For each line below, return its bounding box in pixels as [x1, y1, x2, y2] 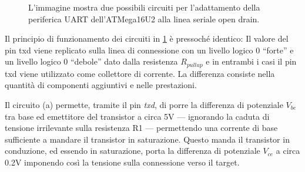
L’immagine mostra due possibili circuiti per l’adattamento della [28, 1, 260, 13]
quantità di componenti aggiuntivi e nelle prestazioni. [5, 79, 197, 91]
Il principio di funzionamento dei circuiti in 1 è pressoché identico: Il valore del [5, 32, 289, 45]
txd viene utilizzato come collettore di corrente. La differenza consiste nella [5, 67, 275, 79]
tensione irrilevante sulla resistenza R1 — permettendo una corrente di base [5, 122, 278, 134]
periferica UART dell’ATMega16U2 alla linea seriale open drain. [28, 12, 260, 25]
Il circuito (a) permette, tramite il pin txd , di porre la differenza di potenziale [5, 99, 283, 111]
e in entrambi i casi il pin [206, 55, 297, 68]
